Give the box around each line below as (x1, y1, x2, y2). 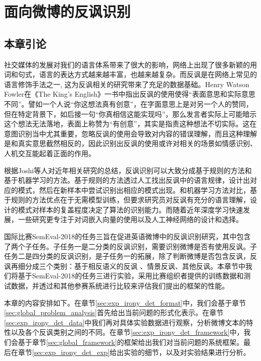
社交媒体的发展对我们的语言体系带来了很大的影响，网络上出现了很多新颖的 (4, 59, 250, 69)
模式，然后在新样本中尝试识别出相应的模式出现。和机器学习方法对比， (18, 184, 250, 195)
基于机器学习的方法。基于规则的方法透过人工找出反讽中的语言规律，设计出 (4, 175, 250, 185)
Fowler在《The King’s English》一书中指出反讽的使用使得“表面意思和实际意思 (4, 89, 255, 99)
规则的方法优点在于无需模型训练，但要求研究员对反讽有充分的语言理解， (11, 194, 250, 205)
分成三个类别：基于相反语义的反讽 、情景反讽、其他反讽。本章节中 (25, 260, 245, 271)
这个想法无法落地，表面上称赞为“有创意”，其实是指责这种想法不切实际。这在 (4, 118, 257, 129)
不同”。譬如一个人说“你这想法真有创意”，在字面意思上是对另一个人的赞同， (4, 98, 253, 109)
